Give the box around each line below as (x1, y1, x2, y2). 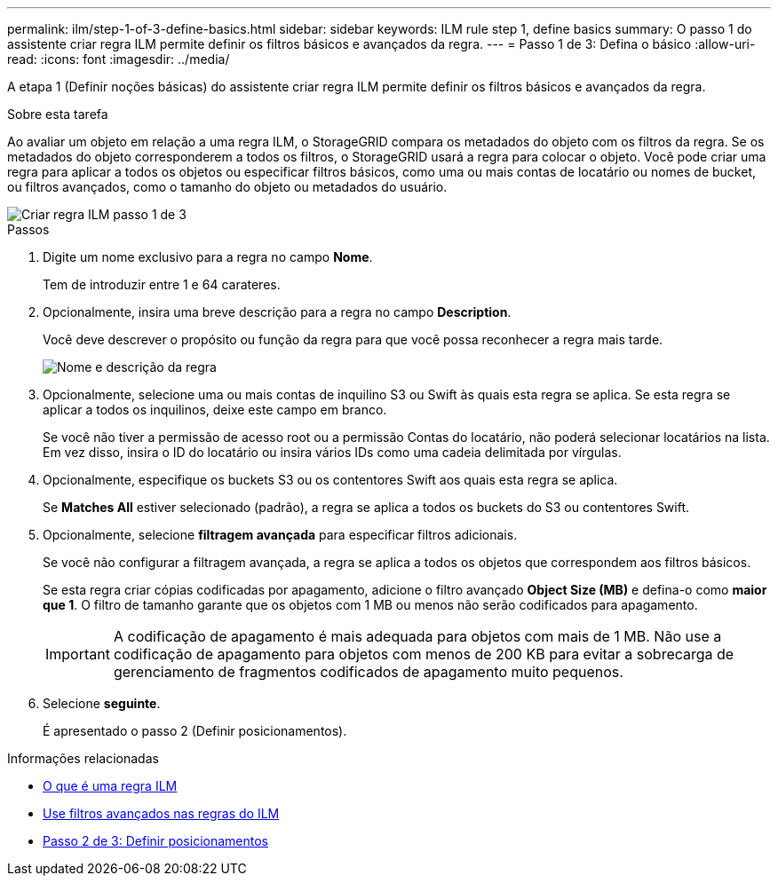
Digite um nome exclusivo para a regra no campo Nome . (43, 249, 373, 264)
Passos (7, 222, 50, 237)
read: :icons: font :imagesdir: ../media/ (7, 51, 230, 67)
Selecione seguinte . (43, 696, 161, 711)
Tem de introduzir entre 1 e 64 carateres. (43, 277, 281, 292)
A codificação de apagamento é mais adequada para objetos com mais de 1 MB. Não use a (113, 627, 722, 645)
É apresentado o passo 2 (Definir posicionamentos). (43, 723, 347, 738)
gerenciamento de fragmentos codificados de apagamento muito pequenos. (113, 663, 623, 681)
